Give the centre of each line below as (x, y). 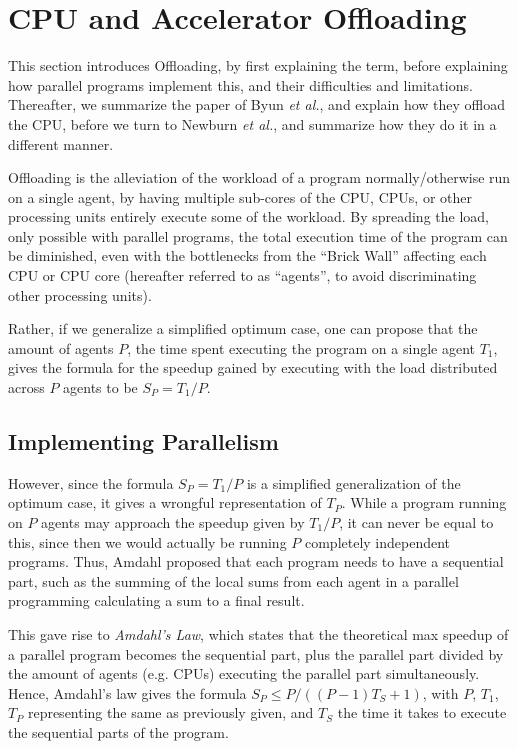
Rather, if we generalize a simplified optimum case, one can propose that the (243, 328)
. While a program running (424, 502)
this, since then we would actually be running (147, 541)
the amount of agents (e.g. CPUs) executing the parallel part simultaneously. (244, 673)
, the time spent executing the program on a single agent (301, 347)
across (26, 387)
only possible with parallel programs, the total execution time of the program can (258, 235)
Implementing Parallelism (143, 441)
